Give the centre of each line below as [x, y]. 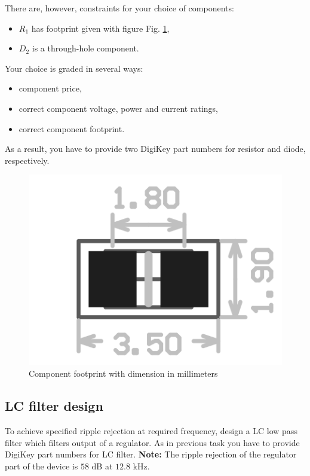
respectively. [27, 160]
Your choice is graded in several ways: [74, 68]
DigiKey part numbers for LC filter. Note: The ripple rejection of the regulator [151, 454]
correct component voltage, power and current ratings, [118, 108]
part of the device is [42, 466]
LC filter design [54, 406]
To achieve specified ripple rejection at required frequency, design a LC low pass [151, 430]
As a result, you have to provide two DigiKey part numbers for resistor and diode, [155, 149]
